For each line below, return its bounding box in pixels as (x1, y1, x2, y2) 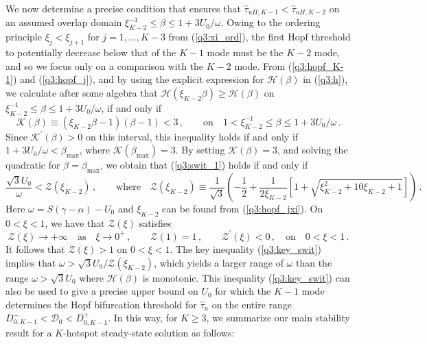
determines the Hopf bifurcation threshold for (5, 297, 197, 311)
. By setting (175, 143, 225, 157)
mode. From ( (234, 58, 292, 73)
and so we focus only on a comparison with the (5, 58, 204, 73)
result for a (5, 325, 52, 339)
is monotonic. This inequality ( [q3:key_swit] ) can (142, 270, 350, 284)
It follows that (5, 241, 65, 256)
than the (295, 255, 332, 269)
